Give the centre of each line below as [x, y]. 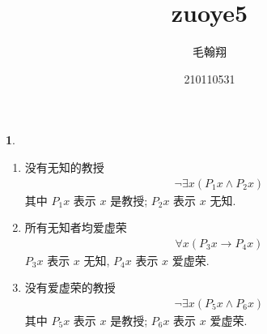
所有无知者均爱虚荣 [76, 227]
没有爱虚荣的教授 [70, 287]
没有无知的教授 [64, 167]
